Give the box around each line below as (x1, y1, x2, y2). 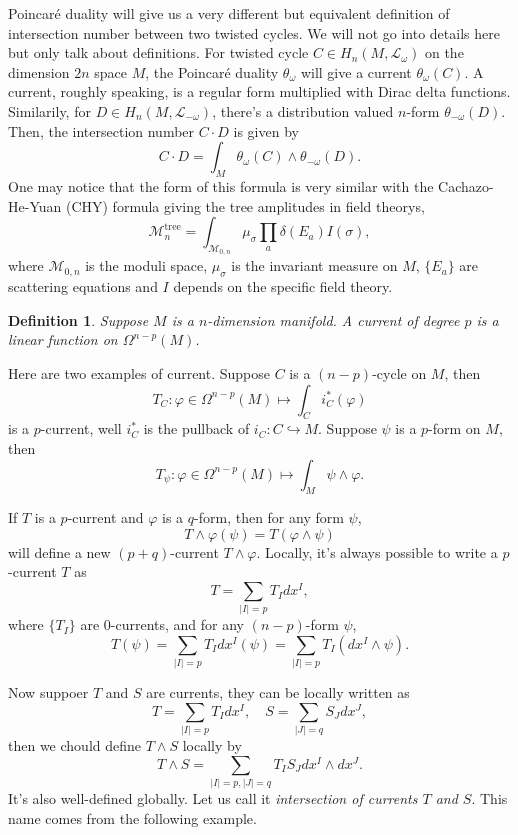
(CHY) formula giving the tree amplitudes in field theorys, (65, 195, 425, 216)
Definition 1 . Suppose (8, 309, 149, 330)
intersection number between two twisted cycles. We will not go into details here (8, 22, 500, 43)
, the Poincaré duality (145, 61, 279, 82)
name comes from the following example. (8, 807, 257, 828)
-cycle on (372, 362, 427, 383)
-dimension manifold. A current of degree (207, 309, 460, 330)
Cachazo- (438, 175, 494, 196)
